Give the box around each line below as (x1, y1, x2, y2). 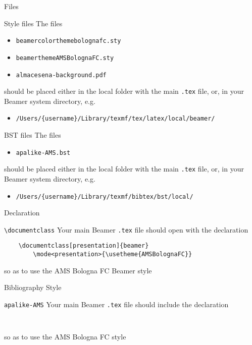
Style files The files (4, 18, 63, 28)
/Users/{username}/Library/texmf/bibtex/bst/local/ (16, 193, 193, 200)
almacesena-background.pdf (16, 71, 107, 79)
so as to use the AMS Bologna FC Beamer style (4, 265, 152, 275)
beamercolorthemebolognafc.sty (16, 37, 121, 45)
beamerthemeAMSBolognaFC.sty (16, 54, 114, 62)
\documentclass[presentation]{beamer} (18, 242, 149, 250)
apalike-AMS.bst (16, 149, 71, 156)
